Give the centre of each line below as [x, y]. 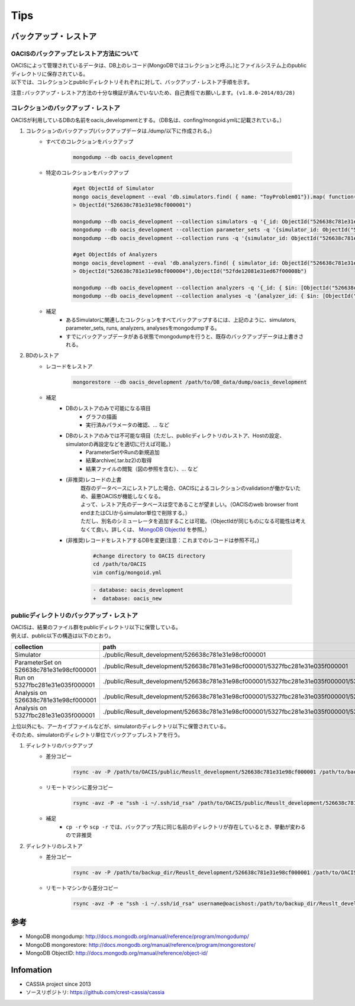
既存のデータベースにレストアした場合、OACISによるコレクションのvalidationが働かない [188, 488]
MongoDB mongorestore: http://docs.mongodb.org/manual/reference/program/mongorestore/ [141, 944]
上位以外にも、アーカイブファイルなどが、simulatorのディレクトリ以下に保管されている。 [120, 726]
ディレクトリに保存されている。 [50, 73]
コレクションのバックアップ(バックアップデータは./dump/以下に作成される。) [119, 131]
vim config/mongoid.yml [127, 572]
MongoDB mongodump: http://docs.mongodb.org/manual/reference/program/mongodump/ [138, 936]
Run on [25, 678]
